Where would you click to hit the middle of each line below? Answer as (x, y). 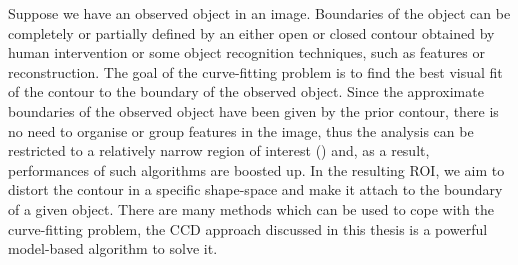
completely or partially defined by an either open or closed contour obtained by (251, 32)
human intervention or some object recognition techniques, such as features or (246, 52)
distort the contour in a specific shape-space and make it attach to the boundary (255, 189)
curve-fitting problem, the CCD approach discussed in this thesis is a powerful (248, 228)
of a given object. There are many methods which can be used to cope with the (251, 208)
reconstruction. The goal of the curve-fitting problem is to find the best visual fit (255, 71)
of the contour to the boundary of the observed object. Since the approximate (246, 91)
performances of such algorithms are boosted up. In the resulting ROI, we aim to (256, 169)
